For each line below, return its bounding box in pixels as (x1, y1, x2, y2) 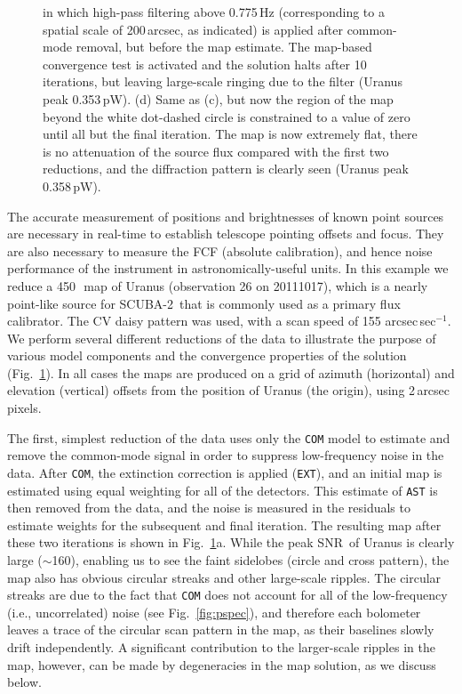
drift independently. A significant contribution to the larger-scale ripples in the (7, 638, 435, 657)
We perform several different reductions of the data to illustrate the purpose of (7, 328, 436, 347)
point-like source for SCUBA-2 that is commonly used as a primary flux (7, 294, 401, 312)
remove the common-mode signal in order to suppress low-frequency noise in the (7, 446, 444, 464)
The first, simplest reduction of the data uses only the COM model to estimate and (7, 428, 450, 447)
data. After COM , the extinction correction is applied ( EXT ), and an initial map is (7, 463, 442, 481)
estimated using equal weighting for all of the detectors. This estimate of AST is (7, 480, 438, 499)
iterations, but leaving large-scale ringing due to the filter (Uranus (43, 72, 402, 91)
